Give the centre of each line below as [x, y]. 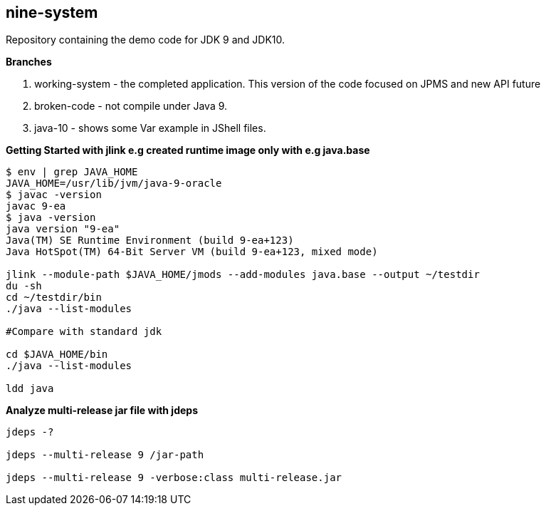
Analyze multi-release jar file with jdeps [102, 411]
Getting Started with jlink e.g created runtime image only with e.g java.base [188, 150]
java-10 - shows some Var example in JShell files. [150, 128]
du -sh [24, 286]
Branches [29, 62]
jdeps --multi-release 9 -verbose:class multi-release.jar [174, 478]
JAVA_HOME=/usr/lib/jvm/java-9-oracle [114, 184]
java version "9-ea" [63, 229]
